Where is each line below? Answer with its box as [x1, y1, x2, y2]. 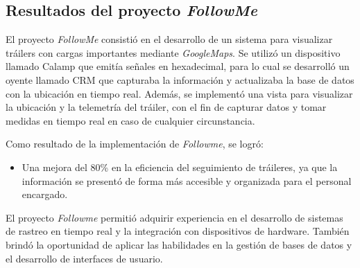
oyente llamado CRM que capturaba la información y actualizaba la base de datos [6, 72, 354, 87]
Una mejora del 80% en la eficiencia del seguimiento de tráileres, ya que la [22, 159, 338, 174]
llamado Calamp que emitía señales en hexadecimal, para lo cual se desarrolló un [6, 59, 350, 73]
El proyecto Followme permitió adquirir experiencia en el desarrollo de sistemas [6, 210, 343, 224]
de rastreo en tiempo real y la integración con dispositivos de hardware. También [6, 224, 350, 238]
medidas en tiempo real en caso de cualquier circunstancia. [6, 113, 255, 127]
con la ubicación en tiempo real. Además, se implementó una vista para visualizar [6, 86, 353, 100]
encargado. [22, 187, 68, 202]
